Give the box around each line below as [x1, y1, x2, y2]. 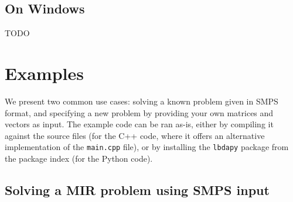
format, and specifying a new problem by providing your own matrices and [5, 106, 274, 119]
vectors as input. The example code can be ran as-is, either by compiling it [5, 118, 274, 130]
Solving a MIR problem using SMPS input [5, 180, 270, 198]
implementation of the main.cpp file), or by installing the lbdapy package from [5, 141, 289, 153]
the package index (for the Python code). [5, 152, 153, 164]
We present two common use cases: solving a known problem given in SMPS [5, 95, 278, 107]
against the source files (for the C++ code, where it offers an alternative [5, 129, 265, 141]
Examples [5, 61, 84, 85]
